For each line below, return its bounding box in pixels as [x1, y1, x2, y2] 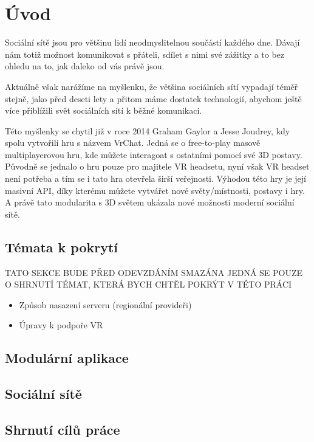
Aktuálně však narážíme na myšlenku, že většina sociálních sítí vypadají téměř [5, 80, 298, 92]
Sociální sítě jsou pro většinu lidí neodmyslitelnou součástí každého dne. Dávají [5, 36, 300, 49]
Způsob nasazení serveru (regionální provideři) [19, 298, 192, 311]
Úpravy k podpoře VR [19, 319, 103, 331]
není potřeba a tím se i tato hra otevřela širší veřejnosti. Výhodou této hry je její [5, 172, 306, 185]
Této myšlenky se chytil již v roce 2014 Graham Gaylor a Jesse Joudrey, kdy [5, 124, 290, 137]
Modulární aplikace [5, 348, 129, 367]
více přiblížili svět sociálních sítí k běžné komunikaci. [5, 104, 202, 117]
